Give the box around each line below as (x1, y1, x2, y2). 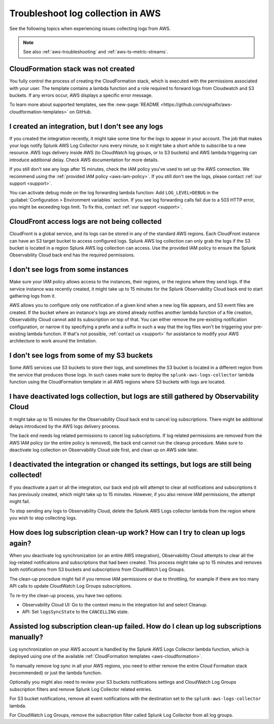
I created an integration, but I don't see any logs (9, 122, 163, 131)
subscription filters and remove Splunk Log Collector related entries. (9, 686, 152, 692)
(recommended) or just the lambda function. (9, 670, 102, 676)
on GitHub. (69, 108, 92, 114)
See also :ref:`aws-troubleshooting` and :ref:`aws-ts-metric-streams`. (23, 49, 168, 55)
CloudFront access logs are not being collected (9, 217, 162, 226)
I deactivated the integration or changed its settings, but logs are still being (9, 460, 252, 469)
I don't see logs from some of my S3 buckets (9, 351, 153, 360)
